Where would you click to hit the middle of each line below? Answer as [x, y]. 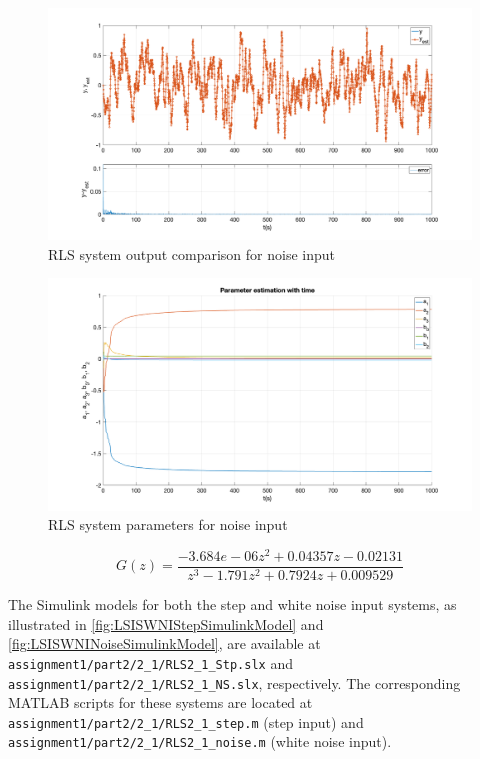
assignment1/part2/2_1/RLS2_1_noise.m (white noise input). [200, 741]
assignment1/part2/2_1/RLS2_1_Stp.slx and [150, 662]
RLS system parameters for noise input [168, 524]
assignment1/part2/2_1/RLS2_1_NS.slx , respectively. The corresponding [234, 682]
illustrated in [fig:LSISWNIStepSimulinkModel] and [166, 623]
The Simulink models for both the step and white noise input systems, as [232, 604]
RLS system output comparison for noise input [192, 253]
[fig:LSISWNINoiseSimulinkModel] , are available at [164, 643]
